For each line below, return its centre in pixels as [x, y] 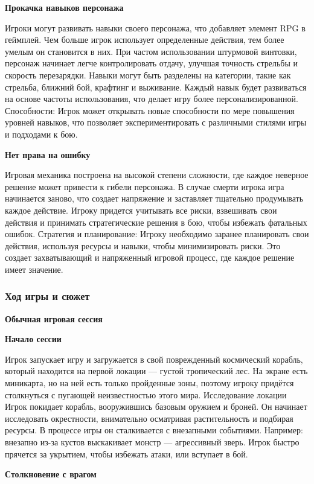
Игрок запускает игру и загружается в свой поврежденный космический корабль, [154, 359]
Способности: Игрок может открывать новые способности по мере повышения [150, 110]
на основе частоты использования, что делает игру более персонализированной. [152, 99]
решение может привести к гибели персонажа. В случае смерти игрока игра [145, 186]
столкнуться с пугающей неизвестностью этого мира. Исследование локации [146, 394]
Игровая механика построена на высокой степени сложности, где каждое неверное [157, 175]
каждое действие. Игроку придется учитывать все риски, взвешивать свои [141, 210]
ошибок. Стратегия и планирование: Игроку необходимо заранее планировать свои [157, 234]
